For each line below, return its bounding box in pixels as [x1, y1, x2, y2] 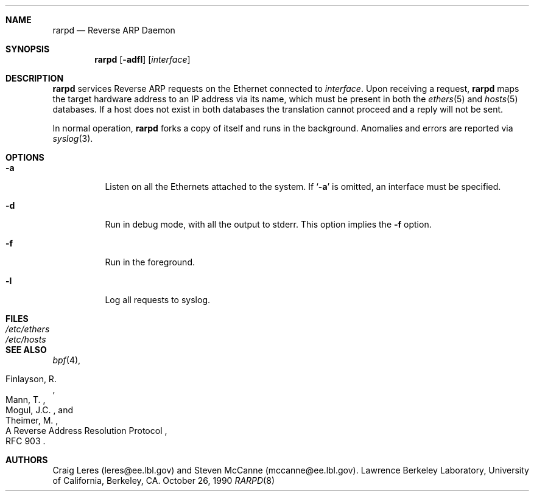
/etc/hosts [5, 334, 46, 344]
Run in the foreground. [105, 257, 195, 267]
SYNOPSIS [5, 44, 50, 54]
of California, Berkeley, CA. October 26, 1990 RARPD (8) [52, 475, 275, 486]
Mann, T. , [5, 394, 46, 405]
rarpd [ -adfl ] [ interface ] [94, 54, 191, 65]
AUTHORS [5, 455, 48, 465]
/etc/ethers [5, 324, 50, 334]
